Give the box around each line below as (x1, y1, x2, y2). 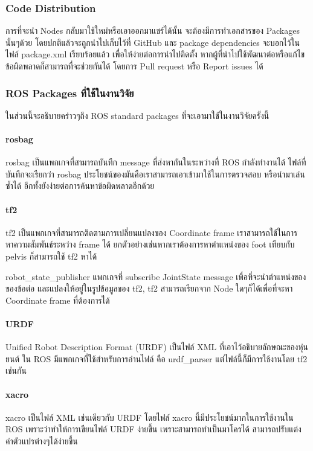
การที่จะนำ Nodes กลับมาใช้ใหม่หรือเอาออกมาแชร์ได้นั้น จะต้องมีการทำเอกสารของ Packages (5, 24, 300, 37)
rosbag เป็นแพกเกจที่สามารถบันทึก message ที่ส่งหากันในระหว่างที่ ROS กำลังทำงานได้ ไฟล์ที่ (5, 156, 306, 168)
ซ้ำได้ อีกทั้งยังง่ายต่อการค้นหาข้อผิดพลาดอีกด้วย (5, 179, 155, 192)
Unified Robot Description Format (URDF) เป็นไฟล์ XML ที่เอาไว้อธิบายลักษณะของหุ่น (5, 341, 308, 353)
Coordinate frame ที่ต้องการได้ (5, 293, 110, 306)
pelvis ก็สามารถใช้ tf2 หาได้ (5, 249, 97, 262)
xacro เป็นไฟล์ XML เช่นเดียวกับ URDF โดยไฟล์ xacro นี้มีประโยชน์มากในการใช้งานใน (5, 411, 294, 423)
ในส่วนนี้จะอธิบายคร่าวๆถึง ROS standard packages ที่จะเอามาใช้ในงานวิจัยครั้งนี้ (5, 109, 269, 121)
